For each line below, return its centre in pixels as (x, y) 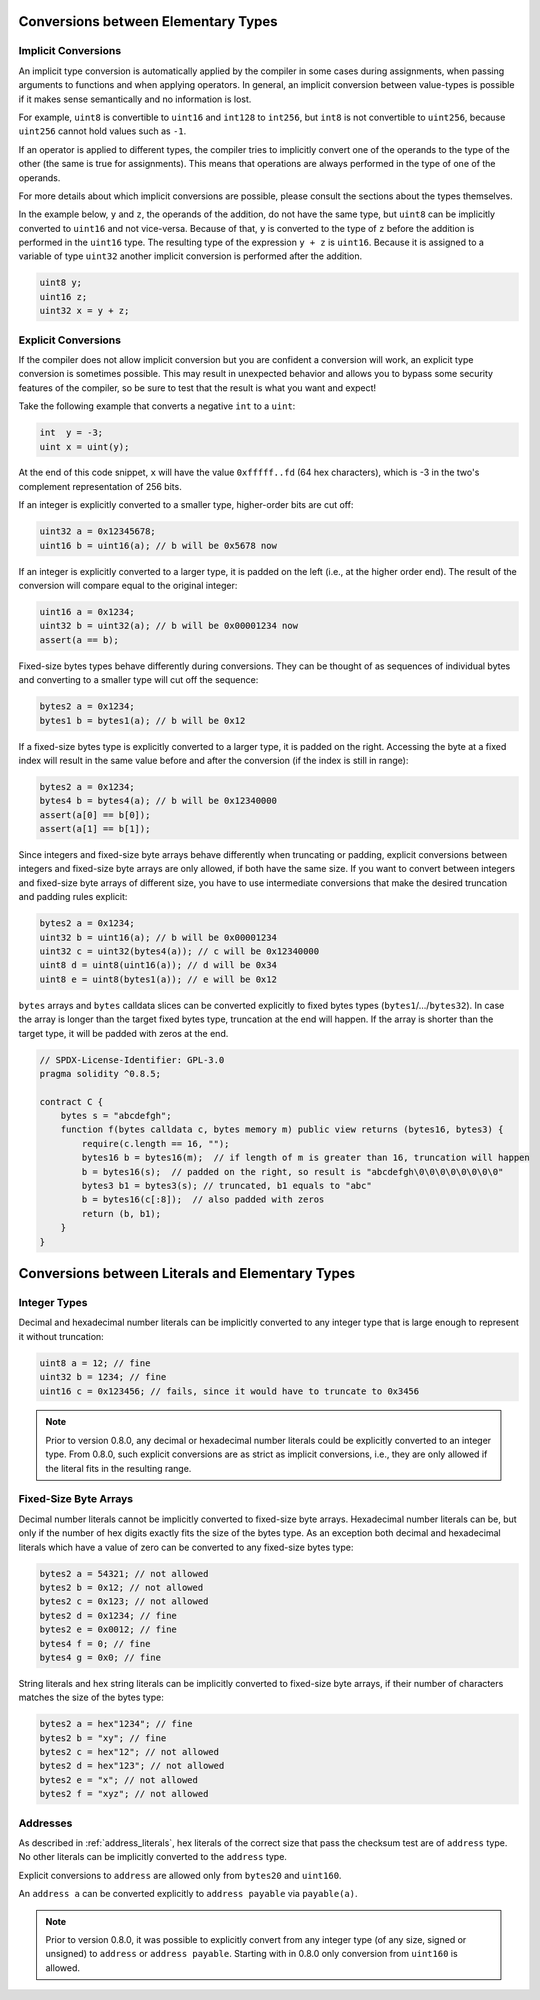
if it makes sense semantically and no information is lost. (135, 99)
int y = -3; (71, 433)
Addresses (45, 1823)
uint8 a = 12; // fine (95, 1363)
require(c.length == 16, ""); (155, 1143)
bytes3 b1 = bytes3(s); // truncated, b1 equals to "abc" (226, 1186)
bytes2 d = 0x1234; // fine (108, 1615)
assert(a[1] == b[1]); (95, 829)
